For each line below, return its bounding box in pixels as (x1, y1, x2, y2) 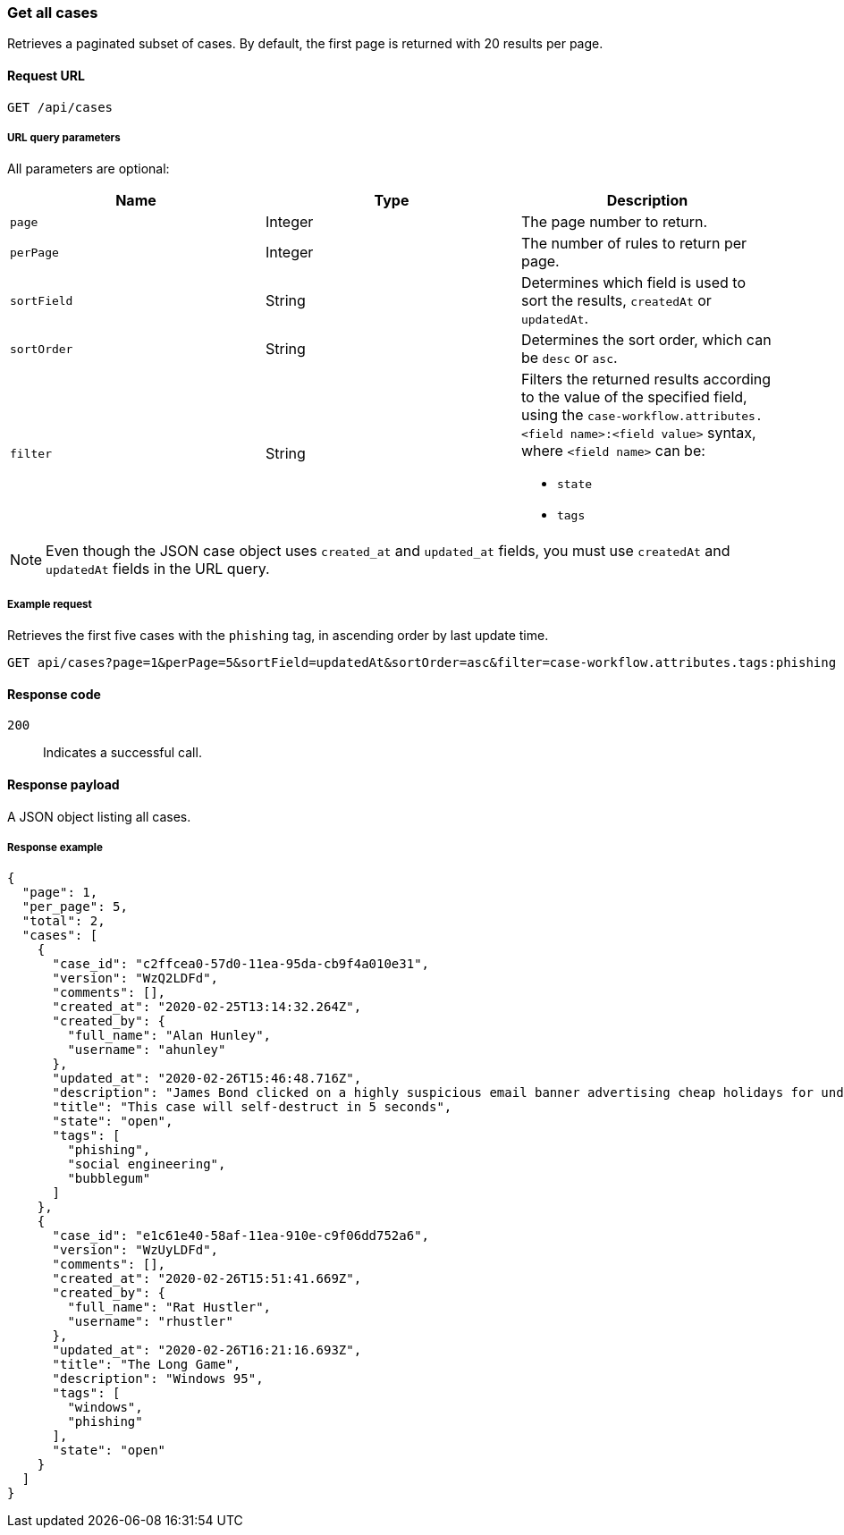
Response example (7, 840, 103, 854)
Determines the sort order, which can (520, 331, 772, 350)
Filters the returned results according (520, 370, 772, 389)
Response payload (7, 776, 120, 792)
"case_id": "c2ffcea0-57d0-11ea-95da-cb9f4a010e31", (52, 957, 430, 972)
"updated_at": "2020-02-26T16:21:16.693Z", (52, 1343, 362, 1358)
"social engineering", (67, 1157, 226, 1172)
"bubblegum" (67, 1171, 151, 1186)
